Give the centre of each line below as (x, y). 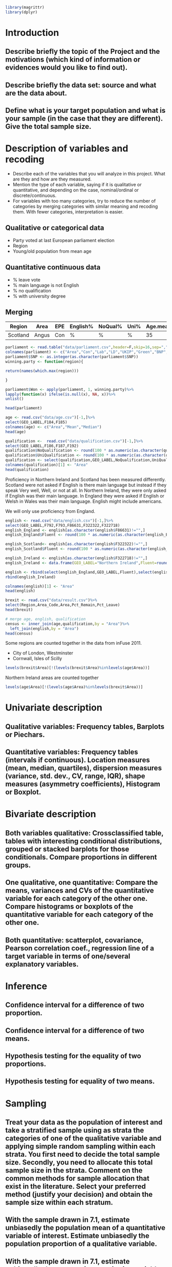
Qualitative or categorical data (55, 228)
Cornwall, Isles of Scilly (37, 659)
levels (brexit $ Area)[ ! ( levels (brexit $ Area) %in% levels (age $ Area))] (78, 668)
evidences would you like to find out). (67, 67)
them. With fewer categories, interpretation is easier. (68, 212)
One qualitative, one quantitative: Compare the (82, 883)
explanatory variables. (42, 964)
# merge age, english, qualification (46, 619)
